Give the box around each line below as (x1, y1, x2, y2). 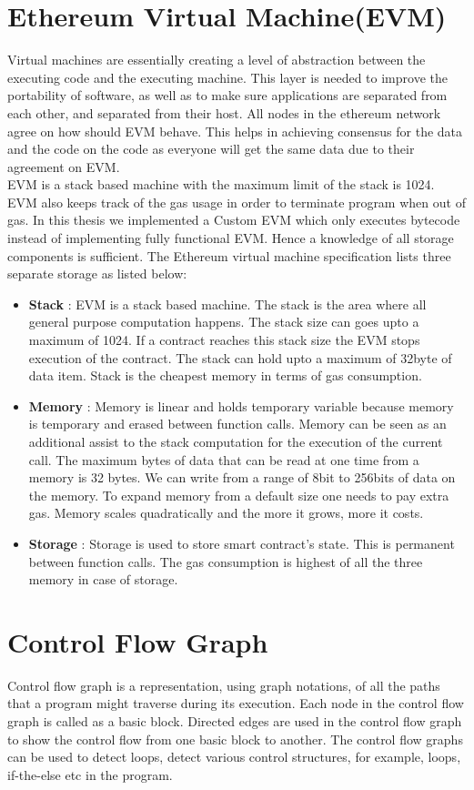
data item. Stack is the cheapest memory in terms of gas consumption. (28, 366, 422, 385)
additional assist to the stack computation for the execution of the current (28, 432, 443, 451)
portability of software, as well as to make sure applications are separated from (7, 86, 448, 105)
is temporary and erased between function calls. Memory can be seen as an (28, 414, 447, 433)
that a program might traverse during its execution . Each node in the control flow (7, 694, 464, 713)
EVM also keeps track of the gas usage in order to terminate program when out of (7, 192, 466, 211)
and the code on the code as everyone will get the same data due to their (7, 139, 415, 158)
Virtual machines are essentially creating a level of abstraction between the (7, 50, 426, 69)
